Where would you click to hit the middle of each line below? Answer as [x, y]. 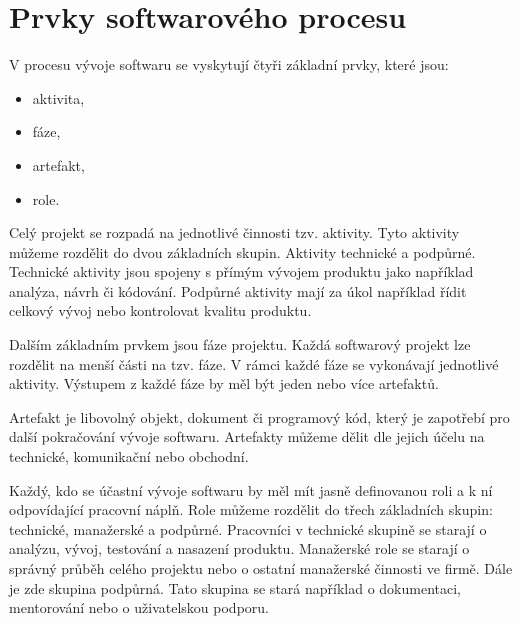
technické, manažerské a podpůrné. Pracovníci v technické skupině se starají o [248, 528]
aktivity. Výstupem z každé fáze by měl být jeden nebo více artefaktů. [224, 383]
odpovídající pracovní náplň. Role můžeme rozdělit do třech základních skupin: [251, 509]
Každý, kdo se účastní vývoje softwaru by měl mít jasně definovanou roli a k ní [251, 489]
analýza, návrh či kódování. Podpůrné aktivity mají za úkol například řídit [238, 290]
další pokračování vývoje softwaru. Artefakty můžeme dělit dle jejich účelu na [247, 436]
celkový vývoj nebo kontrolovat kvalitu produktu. [160, 310]
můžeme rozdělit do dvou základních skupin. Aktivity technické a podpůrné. [242, 251]
